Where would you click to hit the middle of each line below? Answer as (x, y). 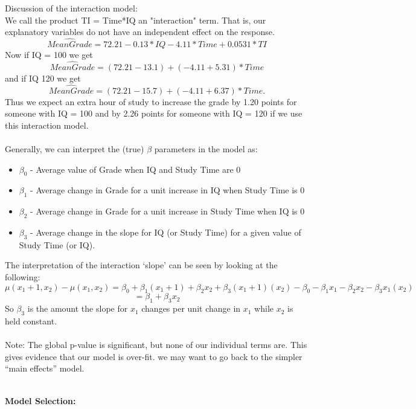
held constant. (31, 320)
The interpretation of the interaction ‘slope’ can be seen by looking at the (141, 265)
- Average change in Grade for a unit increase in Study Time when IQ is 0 (168, 211)
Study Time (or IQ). (57, 244)
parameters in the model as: (206, 149)
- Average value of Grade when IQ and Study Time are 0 (136, 169)
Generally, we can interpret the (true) (75, 149)
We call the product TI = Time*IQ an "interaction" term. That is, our (136, 20)
